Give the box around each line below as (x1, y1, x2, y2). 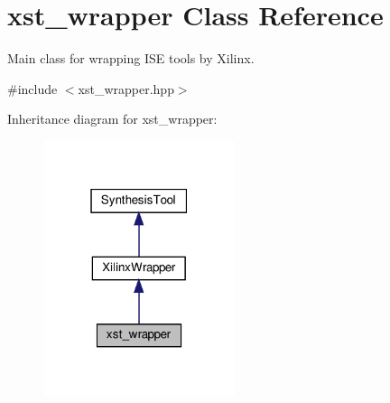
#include (7, 79, 58, 98)
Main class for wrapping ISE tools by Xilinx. (7, 49, 255, 68)
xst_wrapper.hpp (78, 79, 174, 98)
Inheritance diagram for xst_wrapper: (7, 109, 218, 128)
